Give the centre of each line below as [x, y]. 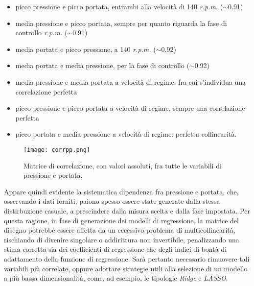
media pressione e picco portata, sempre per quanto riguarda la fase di [121, 23]
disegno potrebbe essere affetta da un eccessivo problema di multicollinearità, [120, 230]
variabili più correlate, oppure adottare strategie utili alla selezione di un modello [126, 268]
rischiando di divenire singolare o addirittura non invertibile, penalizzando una [122, 239]
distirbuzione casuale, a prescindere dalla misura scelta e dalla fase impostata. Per [127, 210]
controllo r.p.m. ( [41, 33]
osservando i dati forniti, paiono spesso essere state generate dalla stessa [112, 201]
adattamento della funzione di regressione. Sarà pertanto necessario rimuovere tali [127, 258]
